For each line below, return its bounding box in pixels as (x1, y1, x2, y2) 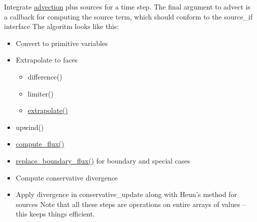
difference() (27, 71, 62, 81)
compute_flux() (15, 138, 64, 149)
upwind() (15, 121, 44, 132)
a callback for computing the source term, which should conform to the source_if (4, 11, 253, 21)
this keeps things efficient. (15, 208, 95, 219)
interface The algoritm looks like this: (4, 21, 119, 31)
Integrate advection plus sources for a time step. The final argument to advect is (4, 1, 250, 11)
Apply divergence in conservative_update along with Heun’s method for (15, 189, 237, 199)
